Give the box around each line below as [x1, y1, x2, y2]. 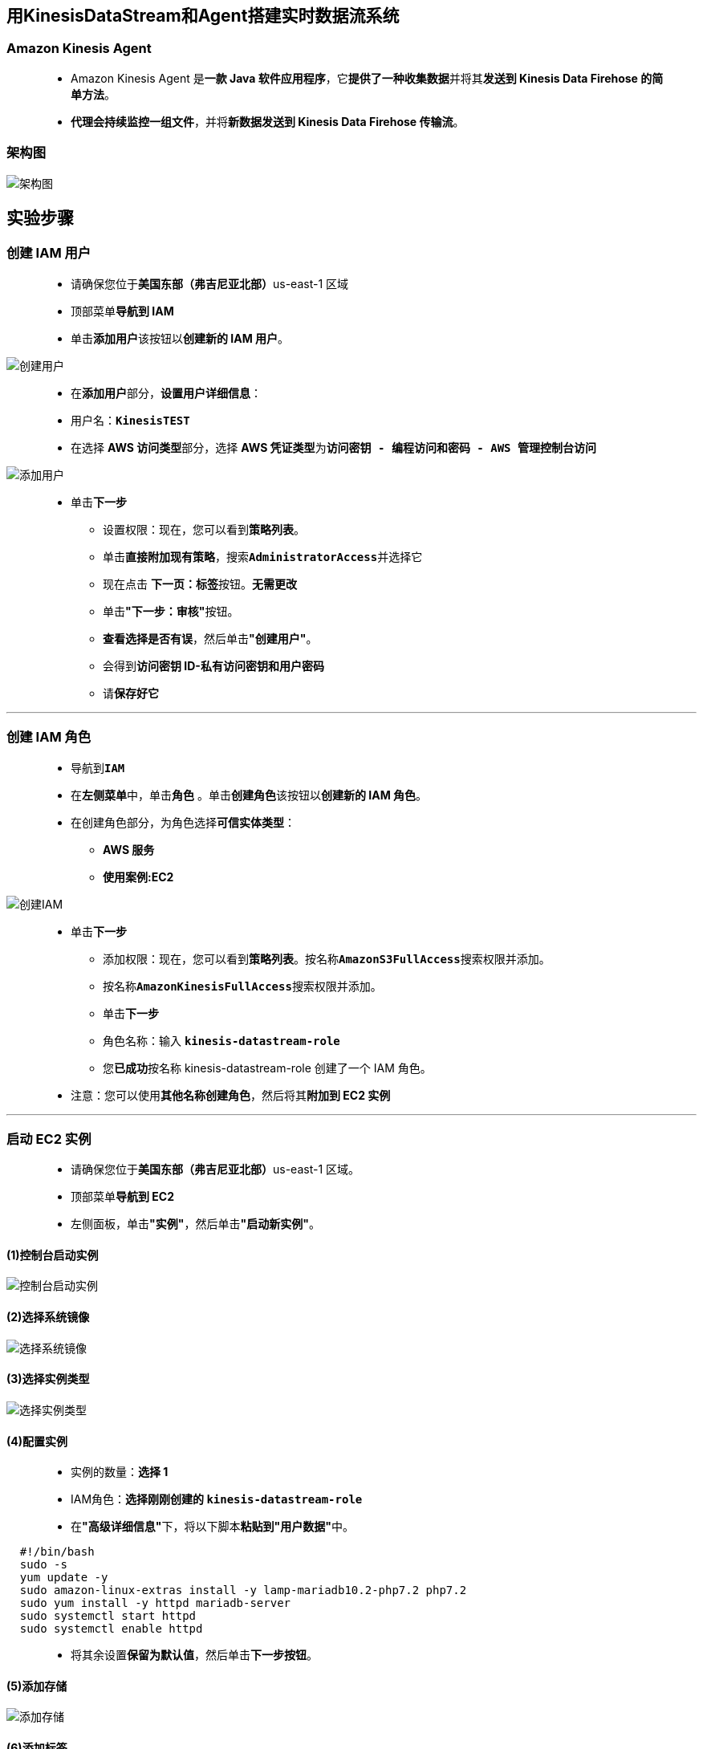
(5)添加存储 [6, 1678, 67, 1693]
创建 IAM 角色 [6, 729, 91, 746]
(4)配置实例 [6, 1434, 68, 1448]
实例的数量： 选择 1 [71, 1465, 169, 1479]
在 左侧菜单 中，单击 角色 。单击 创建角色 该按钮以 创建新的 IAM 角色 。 [71, 787, 427, 802]
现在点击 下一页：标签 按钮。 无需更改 [103, 576, 297, 591]
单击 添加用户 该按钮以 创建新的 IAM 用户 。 [71, 331, 290, 345]
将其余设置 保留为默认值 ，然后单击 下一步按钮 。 [71, 1648, 318, 1662]
